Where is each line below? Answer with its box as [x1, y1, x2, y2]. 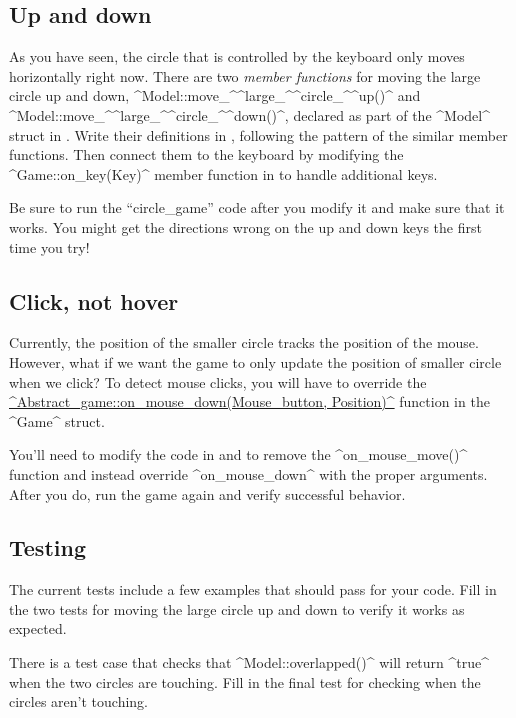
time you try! [9, 236, 90, 257]
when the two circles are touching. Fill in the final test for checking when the [9, 671, 481, 692]
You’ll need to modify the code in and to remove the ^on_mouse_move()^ [9, 444, 468, 465]
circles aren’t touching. [9, 691, 148, 712]
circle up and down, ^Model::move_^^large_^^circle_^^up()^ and [9, 85, 421, 106]
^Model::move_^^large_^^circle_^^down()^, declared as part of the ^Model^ [9, 104, 490, 125]
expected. [9, 618, 67, 639]
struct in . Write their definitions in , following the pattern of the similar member [9, 124, 508, 145]
